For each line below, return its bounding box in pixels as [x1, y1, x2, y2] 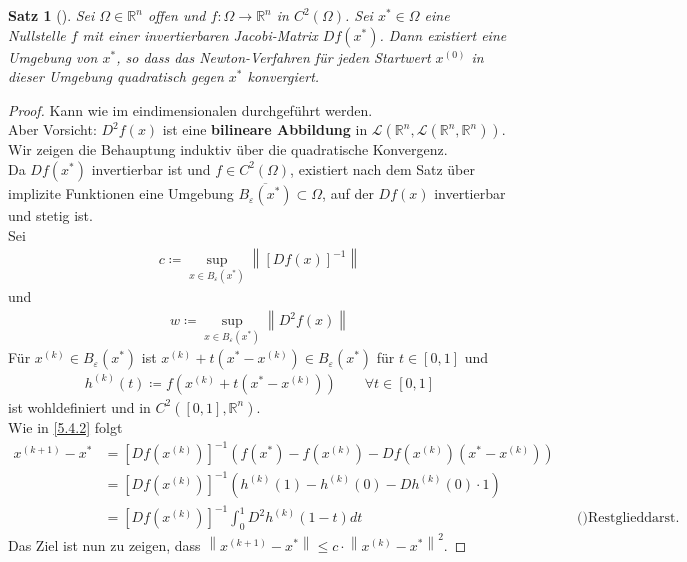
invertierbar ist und [91, 158, 211, 179]
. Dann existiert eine [379, 24, 507, 45]
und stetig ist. [8, 205, 93, 226]
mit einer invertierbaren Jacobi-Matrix [82, 24, 318, 45]
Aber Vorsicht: [8, 119, 97, 140]
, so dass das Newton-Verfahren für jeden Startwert [116, 46, 431, 67]
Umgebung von [8, 46, 98, 67]
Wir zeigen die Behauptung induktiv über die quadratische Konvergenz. [8, 139, 448, 160]
